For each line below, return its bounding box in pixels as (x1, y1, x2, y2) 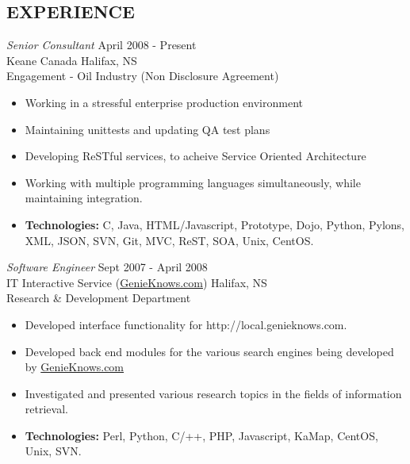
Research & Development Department (6, 290, 191, 306)
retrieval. (25, 401, 68, 417)
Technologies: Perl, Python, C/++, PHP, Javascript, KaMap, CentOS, (25, 427, 378, 443)
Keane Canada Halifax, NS (6, 52, 137, 68)
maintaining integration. (25, 190, 143, 206)
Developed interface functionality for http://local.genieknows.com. (25, 316, 347, 332)
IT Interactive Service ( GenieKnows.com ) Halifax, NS (6, 274, 267, 290)
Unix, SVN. (25, 443, 82, 459)
